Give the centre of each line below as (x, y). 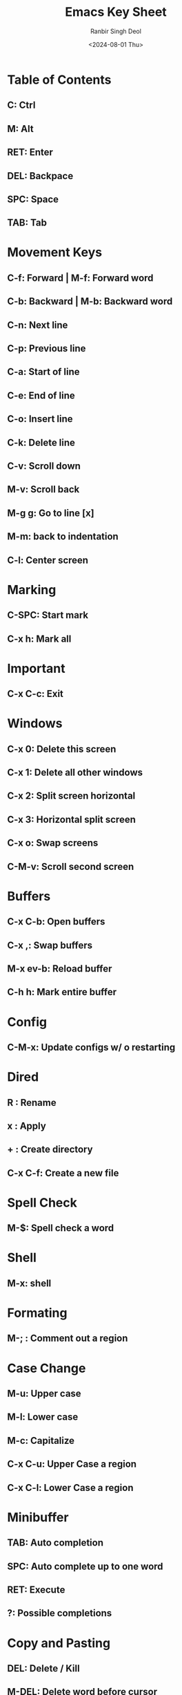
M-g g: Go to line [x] (51, 513)
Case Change (47, 1368)
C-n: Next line (38, 325)
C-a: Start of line (44, 372)
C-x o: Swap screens (53, 843)
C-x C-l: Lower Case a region (70, 1488)
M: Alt (20, 129)
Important (36, 668)
